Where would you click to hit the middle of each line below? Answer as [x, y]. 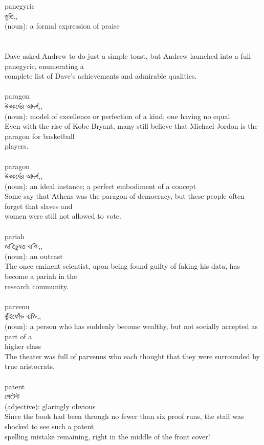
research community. [37, 286]
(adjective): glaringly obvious [50, 406]
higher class [23, 346]
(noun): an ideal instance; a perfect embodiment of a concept [100, 186]
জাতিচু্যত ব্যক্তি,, [24, 246]
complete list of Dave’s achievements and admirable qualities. [101, 76]
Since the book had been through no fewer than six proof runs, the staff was [124, 416]
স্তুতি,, [11, 16]
